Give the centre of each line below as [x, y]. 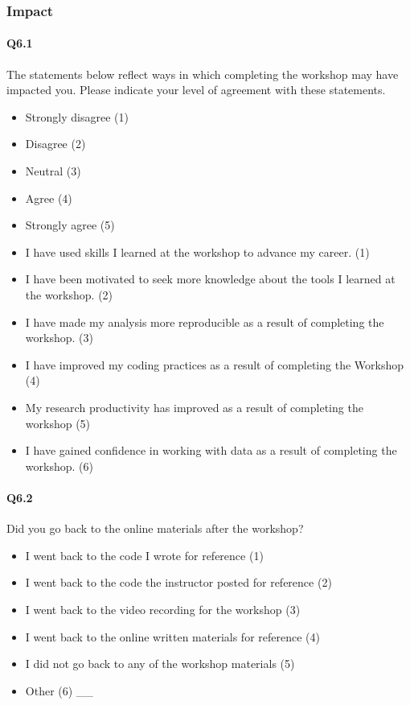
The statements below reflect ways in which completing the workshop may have [203, 74]
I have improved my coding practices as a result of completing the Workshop [215, 364]
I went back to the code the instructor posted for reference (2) [178, 582]
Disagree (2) [55, 144]
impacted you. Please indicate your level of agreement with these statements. [196, 90]
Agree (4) [49, 198]
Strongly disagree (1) [77, 116]
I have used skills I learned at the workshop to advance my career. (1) [197, 251]
